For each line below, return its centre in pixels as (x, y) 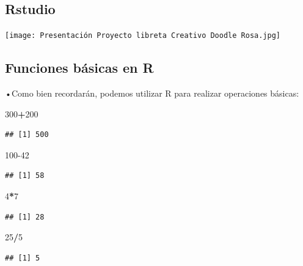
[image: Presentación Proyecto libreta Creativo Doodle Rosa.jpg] (143, 36)
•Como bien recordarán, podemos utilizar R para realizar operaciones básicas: (152, 93)
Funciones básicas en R (79, 68)
